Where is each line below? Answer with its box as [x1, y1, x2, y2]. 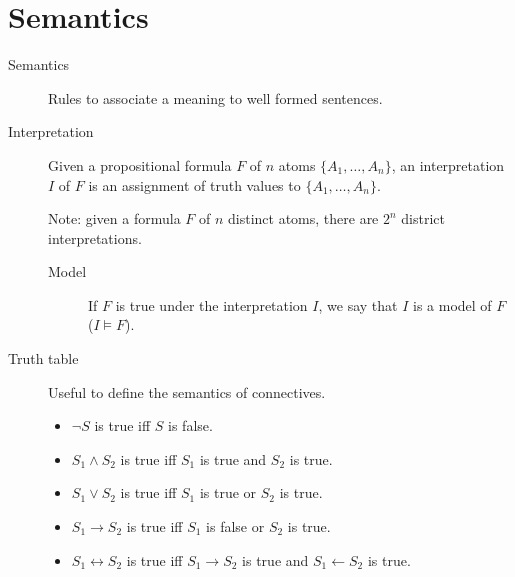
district [401, 208, 446, 229]
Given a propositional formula [48, 154, 232, 175]
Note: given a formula [48, 208, 181, 229]
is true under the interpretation [115, 294, 308, 315]
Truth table [8, 348, 79, 369]
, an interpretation [391, 154, 505, 175]
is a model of [413, 294, 492, 315]
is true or [199, 482, 257, 503]
